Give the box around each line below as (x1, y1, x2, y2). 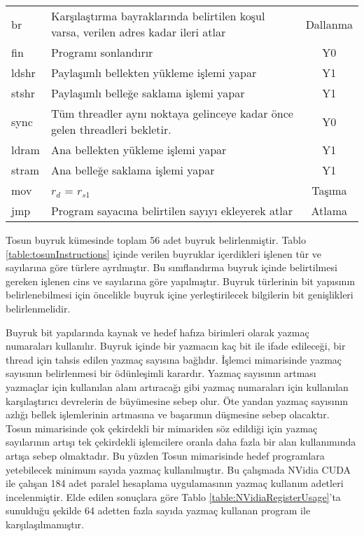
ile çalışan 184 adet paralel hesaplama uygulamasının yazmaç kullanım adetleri (6, 476, 344, 490)
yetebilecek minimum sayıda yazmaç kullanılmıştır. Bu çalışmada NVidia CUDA (6, 462, 351, 476)
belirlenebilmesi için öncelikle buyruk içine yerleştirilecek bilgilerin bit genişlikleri (6, 287, 353, 302)
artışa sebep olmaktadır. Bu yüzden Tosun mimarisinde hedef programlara (6, 448, 325, 462)
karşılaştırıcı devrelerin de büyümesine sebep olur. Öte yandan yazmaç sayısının (6, 393, 349, 408)
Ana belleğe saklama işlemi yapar (50, 162, 215, 178)
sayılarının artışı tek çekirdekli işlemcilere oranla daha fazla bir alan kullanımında (6, 434, 356, 449)
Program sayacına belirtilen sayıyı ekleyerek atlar (50, 202, 293, 219)
